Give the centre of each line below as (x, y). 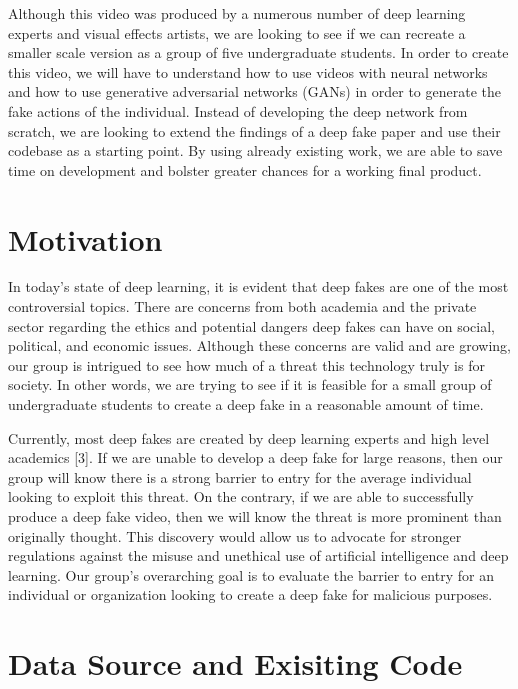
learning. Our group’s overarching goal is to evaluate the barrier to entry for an (251, 574)
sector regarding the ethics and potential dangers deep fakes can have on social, (252, 325)
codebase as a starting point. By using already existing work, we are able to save (255, 150)
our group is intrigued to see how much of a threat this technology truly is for (246, 364)
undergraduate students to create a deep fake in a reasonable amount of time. (246, 404)
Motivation (85, 238)
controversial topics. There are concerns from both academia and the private (242, 306)
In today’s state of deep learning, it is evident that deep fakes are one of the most (258, 286)
